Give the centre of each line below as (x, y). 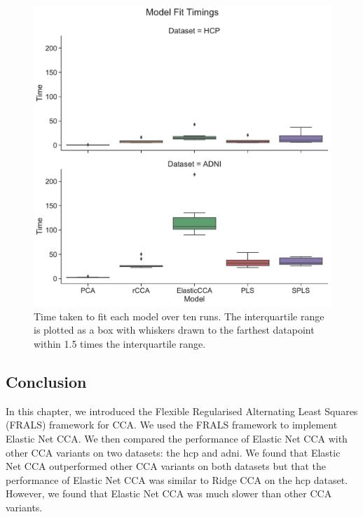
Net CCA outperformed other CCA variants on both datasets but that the (166, 466)
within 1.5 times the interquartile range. (120, 343)
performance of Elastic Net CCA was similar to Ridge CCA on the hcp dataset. (177, 479)
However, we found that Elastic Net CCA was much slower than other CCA (169, 493)
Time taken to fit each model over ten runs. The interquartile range (179, 316)
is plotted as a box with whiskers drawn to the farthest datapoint (174, 330)
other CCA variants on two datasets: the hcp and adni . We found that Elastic (173, 452)
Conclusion (46, 381)
